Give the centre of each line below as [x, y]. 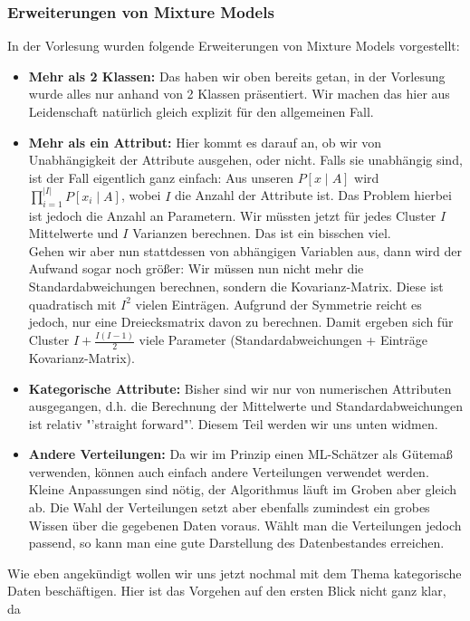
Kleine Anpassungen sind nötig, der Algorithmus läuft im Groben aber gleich [243, 489]
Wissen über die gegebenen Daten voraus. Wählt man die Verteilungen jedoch [245, 525]
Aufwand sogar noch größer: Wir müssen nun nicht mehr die [196, 268]
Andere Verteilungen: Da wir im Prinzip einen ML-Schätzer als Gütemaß [240, 454]
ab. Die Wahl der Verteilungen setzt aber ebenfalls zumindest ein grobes [229, 507]
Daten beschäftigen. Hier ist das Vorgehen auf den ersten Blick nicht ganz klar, [227, 591]
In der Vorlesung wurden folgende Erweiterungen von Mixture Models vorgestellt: [234, 46]
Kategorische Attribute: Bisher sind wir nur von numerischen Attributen [240, 388]
